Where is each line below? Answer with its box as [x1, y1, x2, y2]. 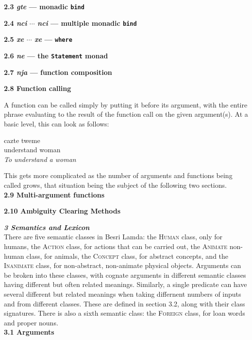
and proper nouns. [4, 317, 58, 327]
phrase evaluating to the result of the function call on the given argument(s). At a [4, 109, 248, 119]
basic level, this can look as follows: [4, 119, 109, 128]
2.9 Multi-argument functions [4, 189, 105, 199]
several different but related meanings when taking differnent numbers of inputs [4, 288, 241, 299]
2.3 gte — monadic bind [4, 1, 84, 11]
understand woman [4, 144, 61, 155]
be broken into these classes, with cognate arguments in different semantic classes [4, 269, 246, 280]
